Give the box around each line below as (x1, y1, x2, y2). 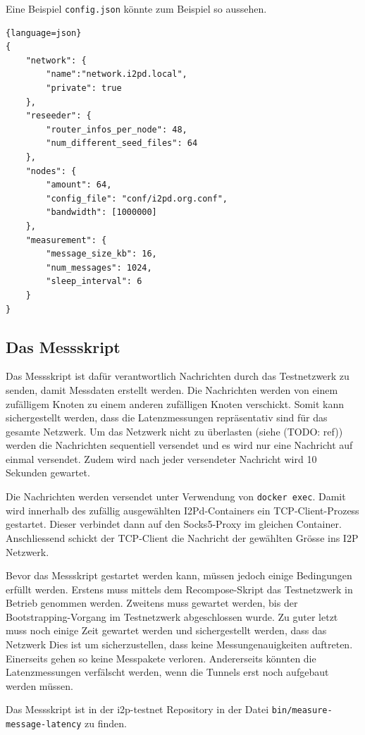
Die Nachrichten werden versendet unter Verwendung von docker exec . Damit (6, 489, 346, 504)
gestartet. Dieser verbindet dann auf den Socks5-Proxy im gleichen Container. (6, 517, 342, 531)
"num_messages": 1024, (46, 262, 152, 273)
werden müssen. (6, 678, 73, 693)
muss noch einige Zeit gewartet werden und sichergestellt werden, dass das (6, 623, 327, 638)
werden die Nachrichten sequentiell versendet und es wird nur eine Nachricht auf (6, 438, 353, 452)
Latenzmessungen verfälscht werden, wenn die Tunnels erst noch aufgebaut (6, 665, 329, 679)
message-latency (6, 719, 82, 730)
